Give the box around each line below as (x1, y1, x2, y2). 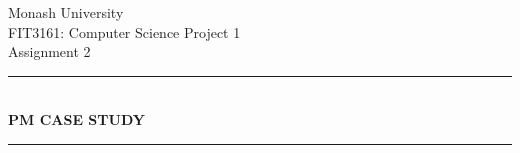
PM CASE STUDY (8, 109, 145, 130)
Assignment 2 (8, 41, 91, 62)
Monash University (8, 2, 124, 22)
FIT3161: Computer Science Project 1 (8, 21, 241, 42)
